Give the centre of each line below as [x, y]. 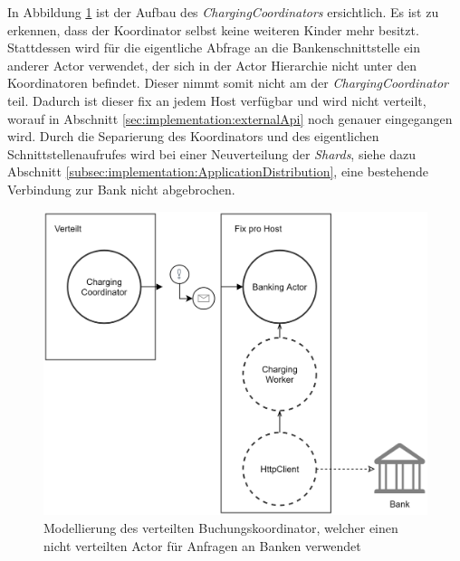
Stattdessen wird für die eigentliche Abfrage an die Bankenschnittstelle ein [214, 48]
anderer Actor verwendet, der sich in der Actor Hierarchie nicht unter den [212, 65]
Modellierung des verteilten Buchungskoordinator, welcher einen [221, 527]
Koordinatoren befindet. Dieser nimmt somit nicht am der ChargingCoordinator [228, 83]
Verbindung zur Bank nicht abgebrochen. [121, 189]
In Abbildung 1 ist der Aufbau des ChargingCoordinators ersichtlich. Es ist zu [223, 12]
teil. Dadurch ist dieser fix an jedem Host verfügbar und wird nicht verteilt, [217, 100]
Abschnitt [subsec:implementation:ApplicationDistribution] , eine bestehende [218, 171]
